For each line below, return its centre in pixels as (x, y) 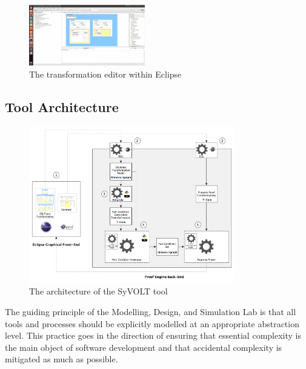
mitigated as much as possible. (62, 359)
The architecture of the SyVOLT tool (98, 291)
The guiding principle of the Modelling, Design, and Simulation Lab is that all (151, 311)
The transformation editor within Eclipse (105, 74)
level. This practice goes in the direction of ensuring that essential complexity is (153, 335)
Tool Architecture (62, 106)
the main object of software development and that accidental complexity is (144, 347)
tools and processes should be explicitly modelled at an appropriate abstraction (152, 323)
